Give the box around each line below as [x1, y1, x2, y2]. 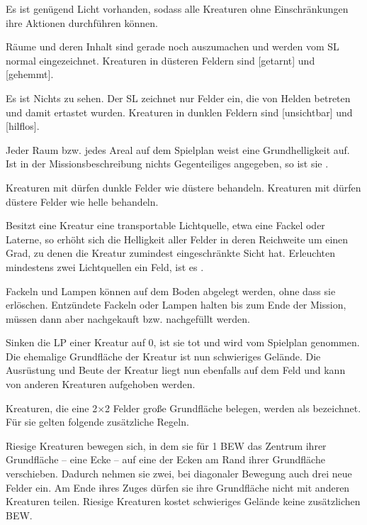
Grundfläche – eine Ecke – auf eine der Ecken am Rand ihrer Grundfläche [6, 452, 325, 467]
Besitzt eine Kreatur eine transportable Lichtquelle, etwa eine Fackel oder [6, 218, 325, 233]
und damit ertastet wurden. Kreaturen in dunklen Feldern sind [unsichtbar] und [6, 104, 353, 119]
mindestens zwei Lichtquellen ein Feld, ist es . [6, 259, 204, 274]
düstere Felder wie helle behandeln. [6, 194, 159, 209]
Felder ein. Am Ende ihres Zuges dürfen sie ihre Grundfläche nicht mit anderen [6, 480, 350, 494]
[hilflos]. [6, 118, 40, 133]
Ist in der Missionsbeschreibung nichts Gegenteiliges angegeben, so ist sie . [6, 156, 329, 171]
